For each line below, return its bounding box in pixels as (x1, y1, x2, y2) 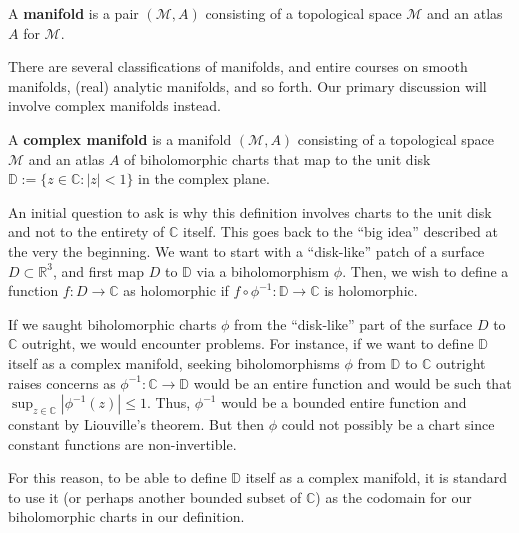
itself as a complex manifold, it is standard (245, 467, 507, 488)
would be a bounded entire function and (221, 392, 467, 413)
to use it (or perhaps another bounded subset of (8, 486, 302, 507)
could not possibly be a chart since (281, 414, 495, 435)
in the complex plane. (138, 168, 270, 189)
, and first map (52, 260, 145, 281)
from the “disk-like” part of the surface (233, 313, 473, 334)
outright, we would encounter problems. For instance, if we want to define (22, 333, 474, 354)
